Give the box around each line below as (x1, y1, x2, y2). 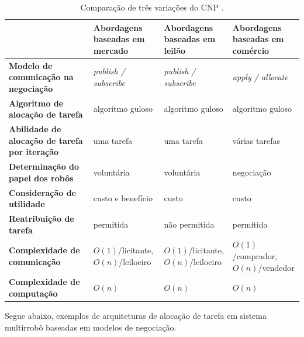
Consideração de (9, 186, 76, 198)
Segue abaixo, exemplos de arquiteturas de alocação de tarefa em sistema (5, 310, 267, 322)
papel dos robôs (9, 171, 74, 184)
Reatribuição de (9, 212, 74, 224)
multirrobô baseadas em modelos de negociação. (5, 321, 177, 333)
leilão (164, 44, 186, 56)
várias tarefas (232, 134, 280, 146)
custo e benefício (93, 192, 153, 204)
